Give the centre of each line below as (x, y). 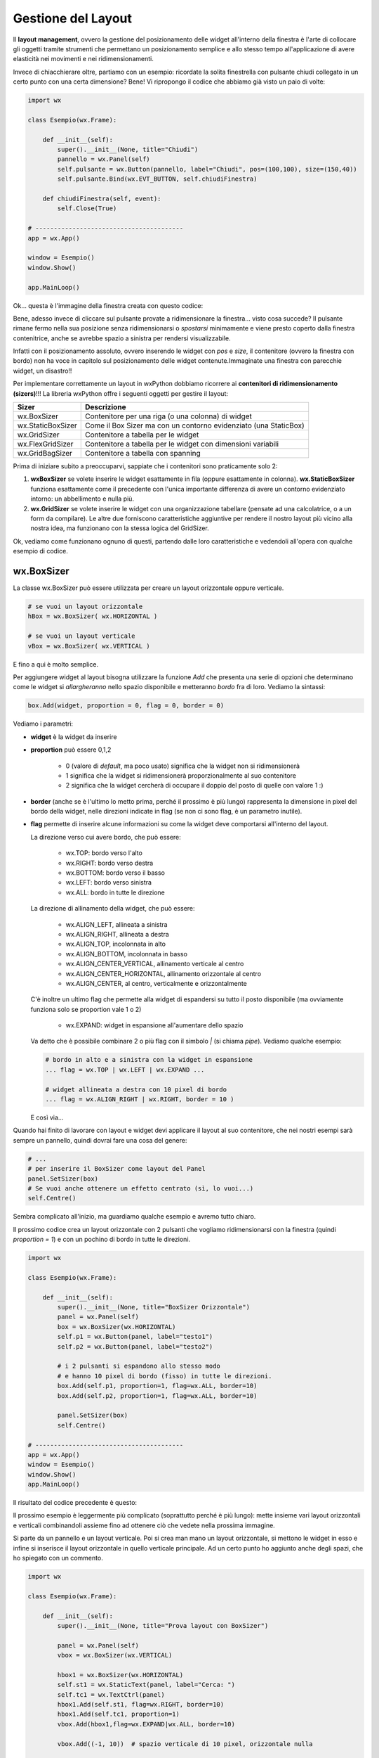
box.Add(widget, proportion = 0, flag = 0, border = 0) (126, 706)
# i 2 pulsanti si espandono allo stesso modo (139, 1366)
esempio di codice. (40, 551)
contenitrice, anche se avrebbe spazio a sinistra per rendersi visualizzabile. (122, 338)
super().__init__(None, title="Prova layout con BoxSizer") (163, 1625)
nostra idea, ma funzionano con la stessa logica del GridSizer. (120, 528)
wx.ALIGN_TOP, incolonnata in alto (116, 944)
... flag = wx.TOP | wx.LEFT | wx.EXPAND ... (125, 1070)
